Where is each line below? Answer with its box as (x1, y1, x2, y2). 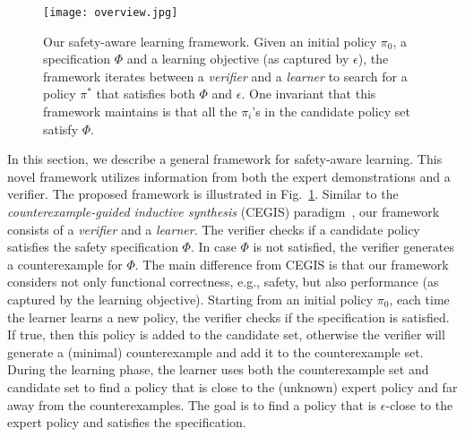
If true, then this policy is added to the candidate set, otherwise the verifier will (7, 325, 445, 344)
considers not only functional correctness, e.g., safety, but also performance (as (7, 272, 439, 291)
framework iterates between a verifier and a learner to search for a (43, 66, 408, 85)
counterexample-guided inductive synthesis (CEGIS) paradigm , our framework (7, 202, 440, 220)
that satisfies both (96, 84, 195, 103)
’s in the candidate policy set (252, 102, 410, 121)
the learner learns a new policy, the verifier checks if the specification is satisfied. (7, 307, 450, 326)
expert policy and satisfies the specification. (7, 413, 246, 432)
